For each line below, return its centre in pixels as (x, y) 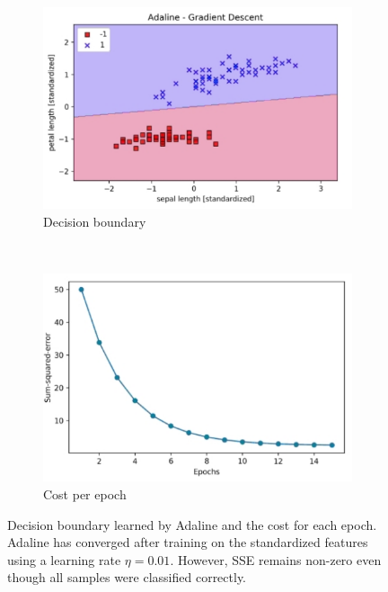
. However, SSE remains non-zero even (276, 559)
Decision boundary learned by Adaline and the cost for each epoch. (192, 524)
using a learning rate (64, 559)
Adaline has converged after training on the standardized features (188, 542)
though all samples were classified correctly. (127, 577)
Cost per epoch (85, 494)
